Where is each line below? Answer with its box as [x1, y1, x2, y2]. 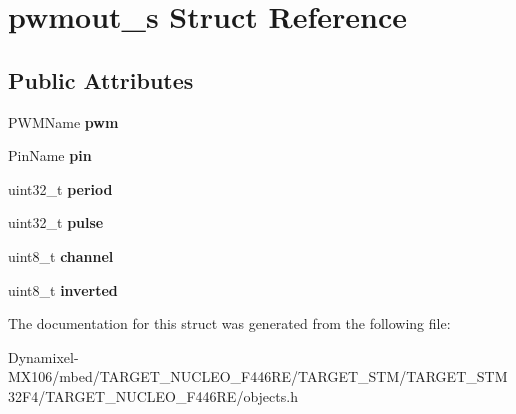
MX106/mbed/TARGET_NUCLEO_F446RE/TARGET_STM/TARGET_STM [8, 366, 508, 387]
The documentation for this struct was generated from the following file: [8, 313, 451, 334]
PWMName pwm [8, 111, 119, 132]
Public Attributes [8, 64, 194, 95]
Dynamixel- [8, 346, 79, 367]
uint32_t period [8, 178, 113, 199]
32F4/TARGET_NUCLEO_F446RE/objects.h [8, 385, 298, 406]
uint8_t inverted [8, 279, 118, 300]
